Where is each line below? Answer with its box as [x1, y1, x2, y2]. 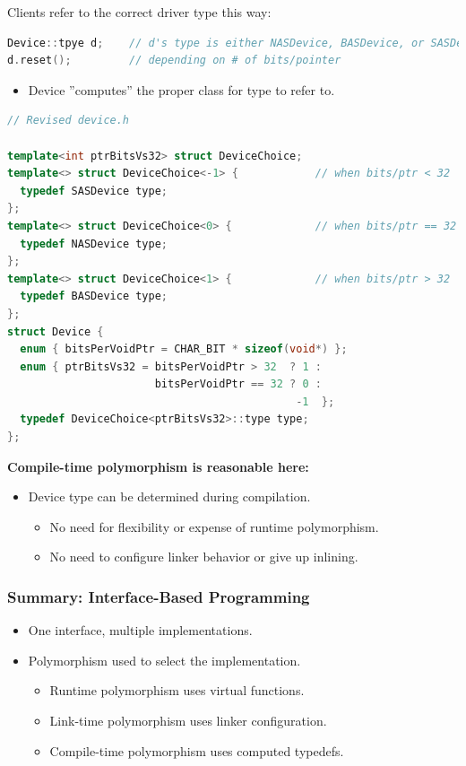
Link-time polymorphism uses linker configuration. [49, 711, 327, 730]
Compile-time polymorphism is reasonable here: [7, 457, 309, 475]
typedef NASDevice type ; [20, 237, 168, 250]
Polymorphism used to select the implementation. [28, 650, 301, 669]
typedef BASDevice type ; [20, 290, 168, 303]
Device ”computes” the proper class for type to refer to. [28, 80, 335, 99]
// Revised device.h [7, 114, 130, 127]
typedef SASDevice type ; [20, 184, 168, 197]
